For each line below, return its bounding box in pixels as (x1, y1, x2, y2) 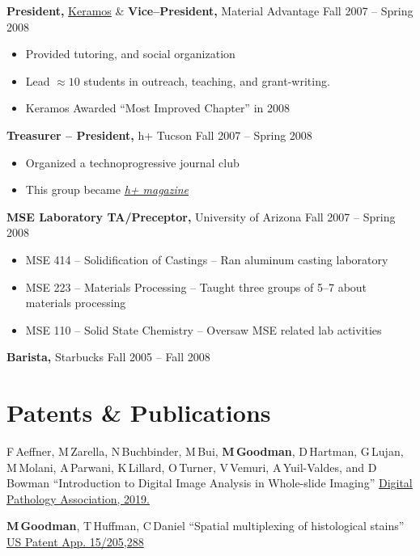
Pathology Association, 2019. (6, 490, 150, 507)
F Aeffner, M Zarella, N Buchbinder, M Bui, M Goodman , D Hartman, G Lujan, (6, 443, 404, 460)
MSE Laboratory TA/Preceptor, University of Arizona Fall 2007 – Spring (6, 208, 396, 225)
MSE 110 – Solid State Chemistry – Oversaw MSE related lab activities (25, 321, 382, 338)
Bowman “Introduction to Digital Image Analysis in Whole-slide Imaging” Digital (6, 474, 413, 491)
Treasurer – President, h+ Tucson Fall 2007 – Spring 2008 (6, 126, 312, 143)
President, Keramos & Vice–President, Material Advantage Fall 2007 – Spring (6, 2, 414, 19)
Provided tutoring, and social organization (25, 45, 235, 62)
